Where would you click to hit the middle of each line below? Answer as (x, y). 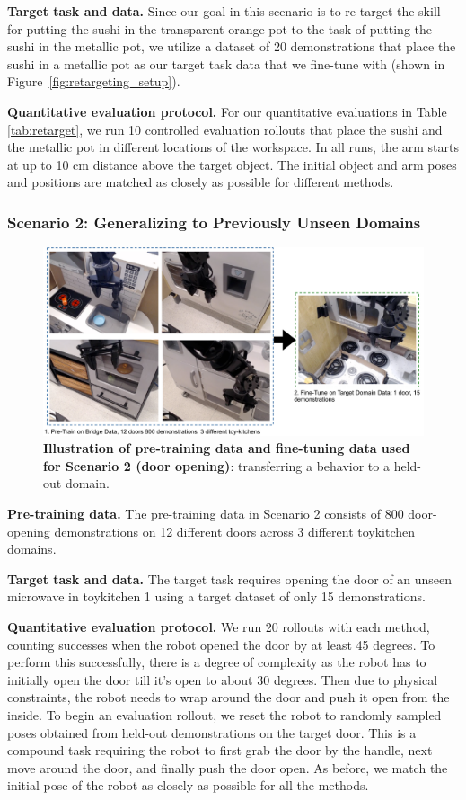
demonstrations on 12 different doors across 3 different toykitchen (235, 531)
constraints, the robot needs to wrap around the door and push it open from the (229, 697)
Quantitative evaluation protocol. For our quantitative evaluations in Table (227, 111)
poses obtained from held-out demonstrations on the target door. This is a (212, 732)
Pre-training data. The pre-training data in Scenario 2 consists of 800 (206, 514)
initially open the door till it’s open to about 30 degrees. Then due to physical (223, 679)
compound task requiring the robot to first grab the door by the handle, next (220, 750)
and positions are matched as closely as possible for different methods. (201, 182)
